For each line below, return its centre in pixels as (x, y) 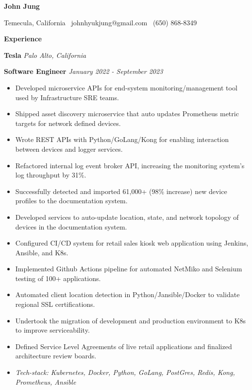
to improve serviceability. (52, 330)
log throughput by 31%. (51, 175)
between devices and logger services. (69, 149)
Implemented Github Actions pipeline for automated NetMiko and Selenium (129, 269)
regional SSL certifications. (55, 304)
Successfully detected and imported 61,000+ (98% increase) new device (121, 191)
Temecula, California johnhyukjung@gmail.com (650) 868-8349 (101, 22)
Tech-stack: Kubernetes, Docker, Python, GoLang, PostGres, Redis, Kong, (125, 372)
